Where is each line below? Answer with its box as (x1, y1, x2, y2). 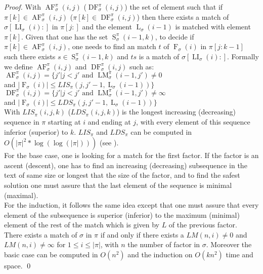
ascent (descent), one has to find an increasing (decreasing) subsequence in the (4, 160, 247, 170)
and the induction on (127, 249, 193, 260)
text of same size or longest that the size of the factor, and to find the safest (4, 170, 240, 180)
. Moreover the (206, 239, 252, 250)
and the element (82, 21, 132, 32)
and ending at (87, 116, 131, 127)
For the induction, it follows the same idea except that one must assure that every (4, 200, 259, 210)
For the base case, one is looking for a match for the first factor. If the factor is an (4, 150, 259, 161)
